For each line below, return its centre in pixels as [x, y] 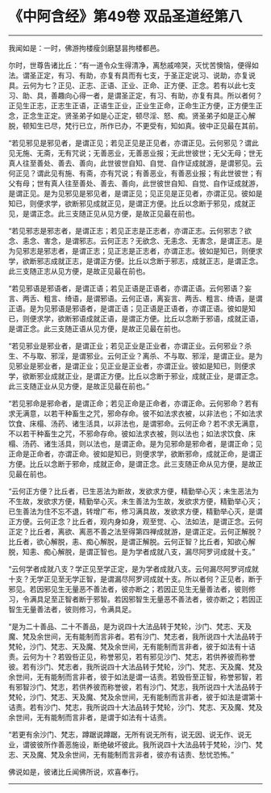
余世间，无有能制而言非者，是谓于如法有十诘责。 [90, 717]
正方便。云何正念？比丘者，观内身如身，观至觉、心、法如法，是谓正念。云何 [135, 521]
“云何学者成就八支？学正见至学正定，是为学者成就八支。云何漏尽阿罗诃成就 [134, 569]
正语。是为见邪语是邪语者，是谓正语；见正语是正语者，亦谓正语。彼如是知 [132, 308]
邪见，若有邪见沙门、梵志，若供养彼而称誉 [185, 657]
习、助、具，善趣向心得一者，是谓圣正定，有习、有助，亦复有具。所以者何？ [135, 95]
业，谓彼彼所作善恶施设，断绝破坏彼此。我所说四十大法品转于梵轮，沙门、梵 [135, 745]
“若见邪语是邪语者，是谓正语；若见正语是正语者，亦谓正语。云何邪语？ [127, 288]
